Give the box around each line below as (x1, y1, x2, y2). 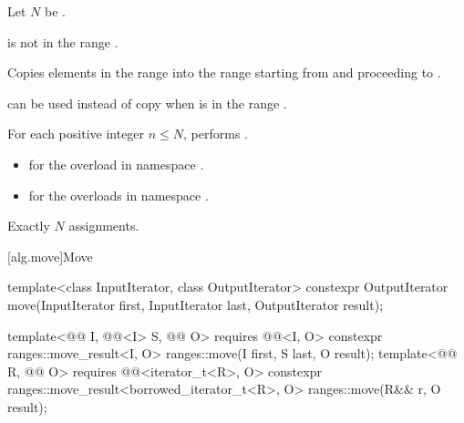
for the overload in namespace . (28, 154, 204, 173)
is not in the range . (7, 32, 119, 51)
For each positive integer (7, 124, 145, 143)
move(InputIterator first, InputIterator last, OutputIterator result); (7, 294, 384, 314)
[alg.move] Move (7, 246, 93, 265)
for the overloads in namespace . (28, 185, 209, 204)
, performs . (183, 124, 248, 143)
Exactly (7, 216, 50, 235)
